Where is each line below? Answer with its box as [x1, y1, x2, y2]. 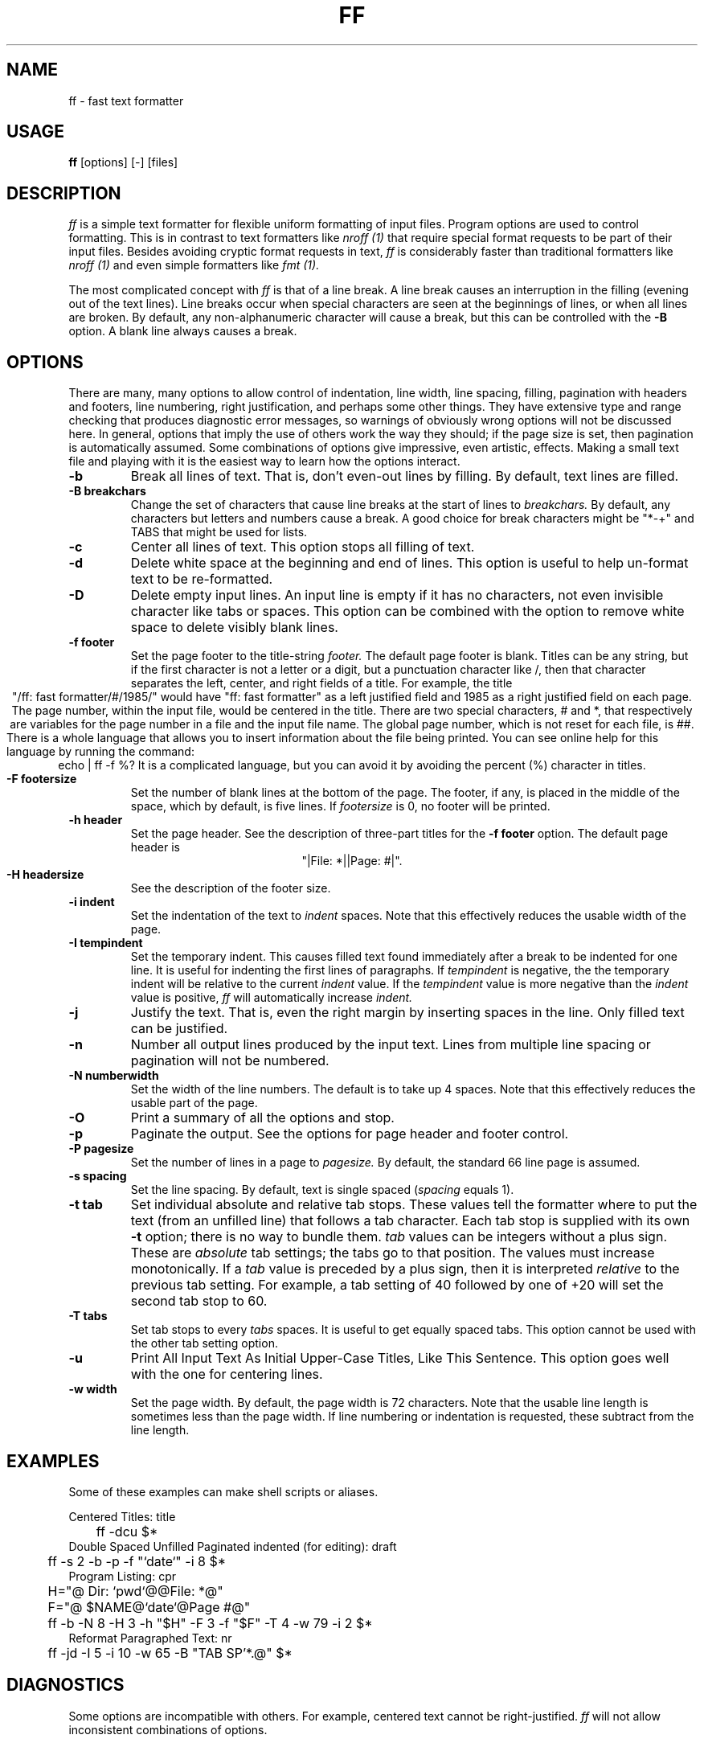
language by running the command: [6, 744, 194, 759]
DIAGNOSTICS [6, 1675, 125, 1696]
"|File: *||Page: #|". [301, 854, 403, 868]
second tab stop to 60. [130, 1293, 268, 1310]
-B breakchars [68, 484, 146, 498]
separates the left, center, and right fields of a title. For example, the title [130, 676, 513, 691]
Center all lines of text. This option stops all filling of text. [130, 539, 475, 556]
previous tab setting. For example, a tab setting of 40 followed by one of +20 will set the [130, 1277, 664, 1294]
